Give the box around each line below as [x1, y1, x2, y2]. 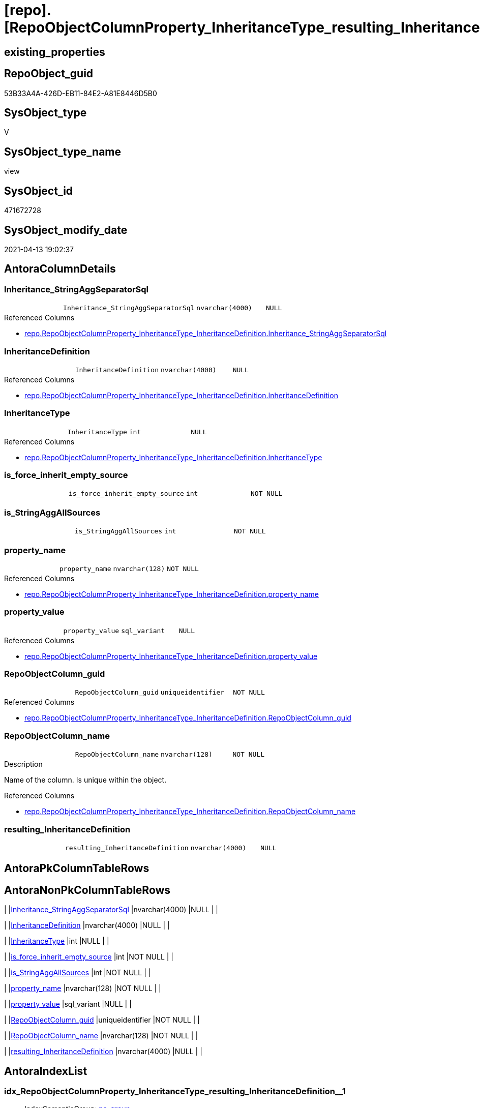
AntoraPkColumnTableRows [4, 862, 149, 875]
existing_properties [4, 45, 105, 58]
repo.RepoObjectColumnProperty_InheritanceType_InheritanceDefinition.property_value [24, 651, 318, 661]
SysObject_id [4, 184, 73, 197]
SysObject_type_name [4, 145, 122, 158]
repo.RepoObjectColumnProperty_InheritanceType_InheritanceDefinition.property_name [24, 589, 319, 598]
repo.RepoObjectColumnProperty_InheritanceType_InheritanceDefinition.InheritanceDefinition [24, 391, 338, 400]
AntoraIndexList [4, 1064, 87, 1077]
